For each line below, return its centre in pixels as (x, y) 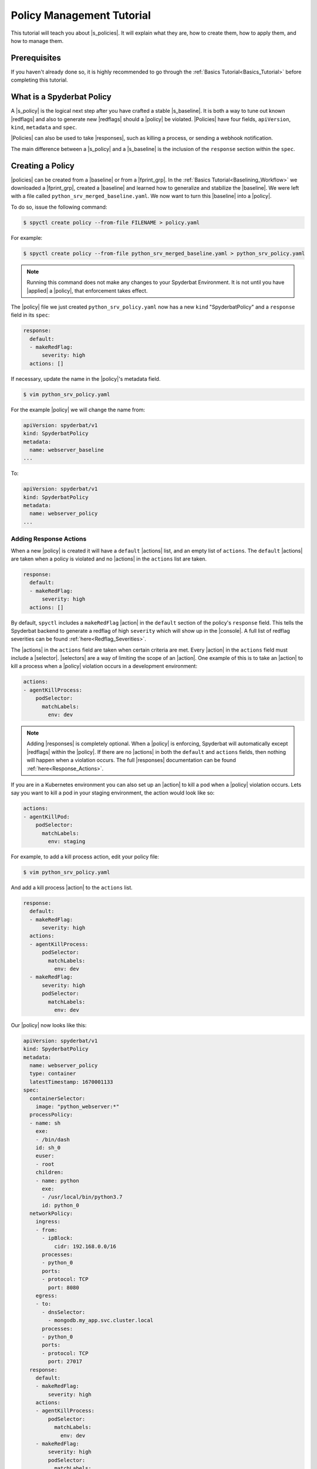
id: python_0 (60, 1205)
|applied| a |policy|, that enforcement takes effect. (87, 290)
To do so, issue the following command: (59, 207)
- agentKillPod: (47, 816)
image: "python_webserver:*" (77, 1107)
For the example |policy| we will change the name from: (78, 410)
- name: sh (45, 1123)
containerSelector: (58, 1098)
